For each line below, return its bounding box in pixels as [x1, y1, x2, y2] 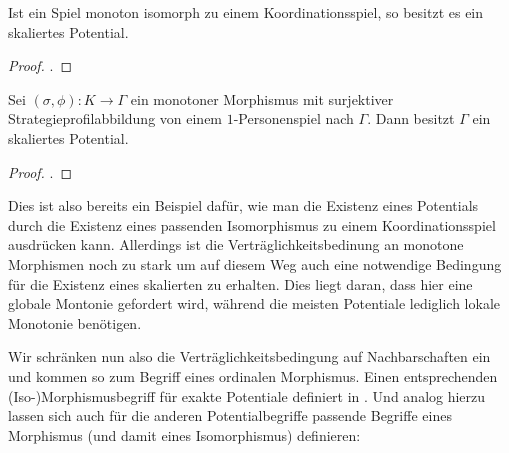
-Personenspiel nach [233, 108, 354, 129]
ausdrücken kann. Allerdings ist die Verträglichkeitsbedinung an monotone [8, 234, 464, 255]
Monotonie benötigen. [8, 312, 142, 333]
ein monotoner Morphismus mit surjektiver [130, 88, 394, 109]
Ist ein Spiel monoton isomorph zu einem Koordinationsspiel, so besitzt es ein [8, 2, 484, 22]
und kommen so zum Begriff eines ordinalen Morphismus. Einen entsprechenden [8, 365, 498, 386]
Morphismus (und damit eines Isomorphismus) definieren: [8, 424, 361, 445]
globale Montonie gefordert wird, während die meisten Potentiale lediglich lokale [8, 293, 500, 314]
